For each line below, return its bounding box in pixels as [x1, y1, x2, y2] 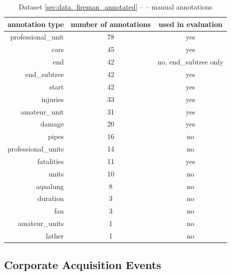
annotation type [8, 18, 64, 29]
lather [46, 230, 64, 240]
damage [40, 118, 64, 129]
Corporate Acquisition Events [4, 257, 161, 272]
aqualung [36, 180, 64, 191]
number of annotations [71, 18, 151, 29]
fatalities [37, 155, 64, 166]
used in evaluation [158, 18, 222, 29]
